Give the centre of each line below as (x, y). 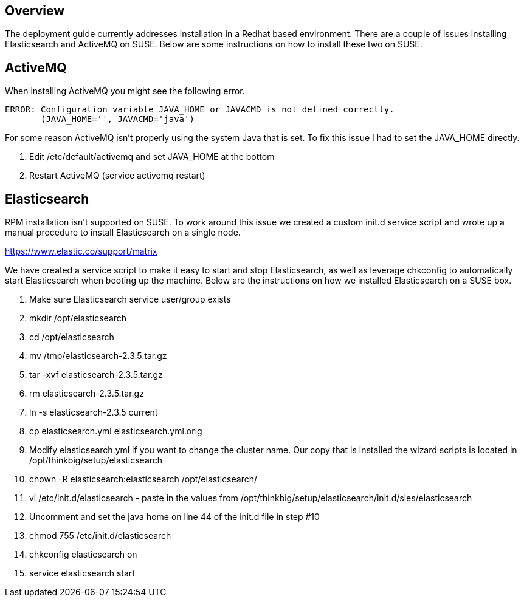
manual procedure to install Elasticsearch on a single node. (123, 233)
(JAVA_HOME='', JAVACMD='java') (118, 119)
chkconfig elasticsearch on (83, 555)
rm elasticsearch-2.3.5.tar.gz (87, 394)
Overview (35, 11)
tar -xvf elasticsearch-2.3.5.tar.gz (96, 375)
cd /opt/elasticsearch (72, 337)
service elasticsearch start (82, 573)
